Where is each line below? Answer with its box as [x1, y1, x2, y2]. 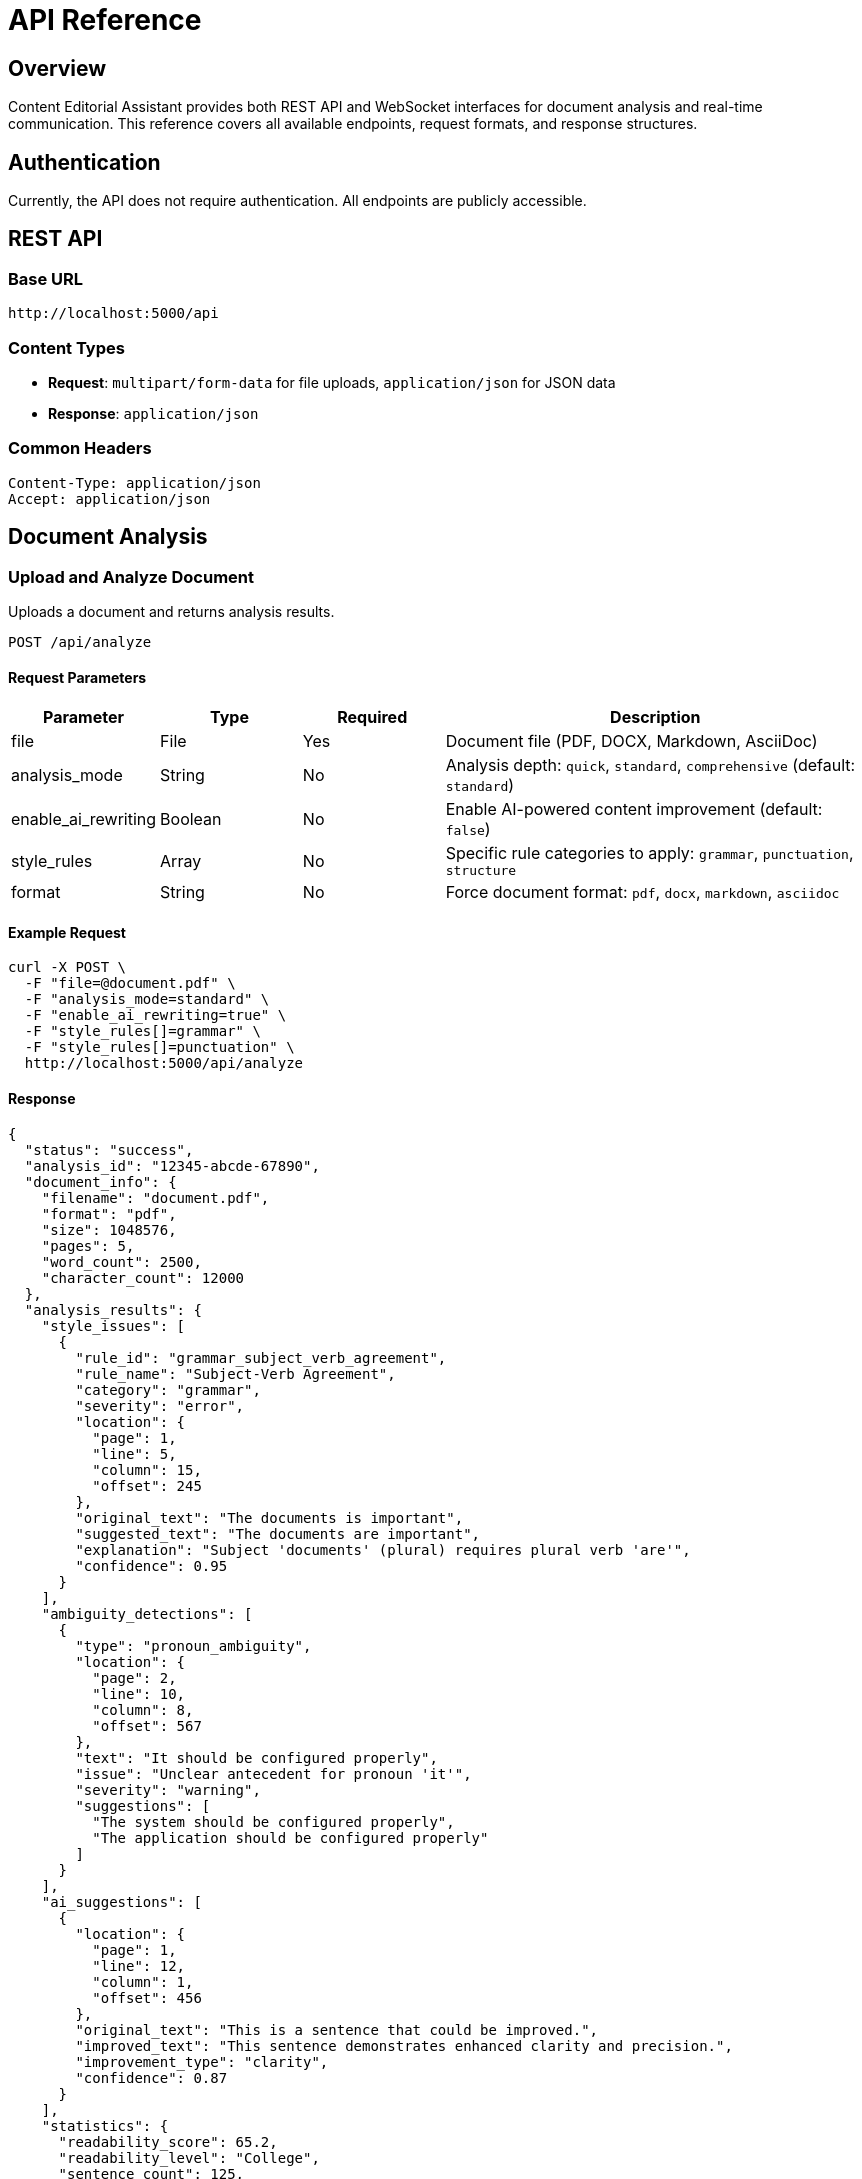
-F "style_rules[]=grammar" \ [24, 1023, 261, 1040]
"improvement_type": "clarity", [75, 2053, 329, 2070]
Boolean [160, 809, 222, 830]
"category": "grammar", [75, 1381, 261, 1398]
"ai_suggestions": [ [41, 1893, 202, 1910]
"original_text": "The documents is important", [75, 1509, 464, 1526]
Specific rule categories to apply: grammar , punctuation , [445, 843, 854, 864]
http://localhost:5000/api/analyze [24, 1055, 304, 1072]
